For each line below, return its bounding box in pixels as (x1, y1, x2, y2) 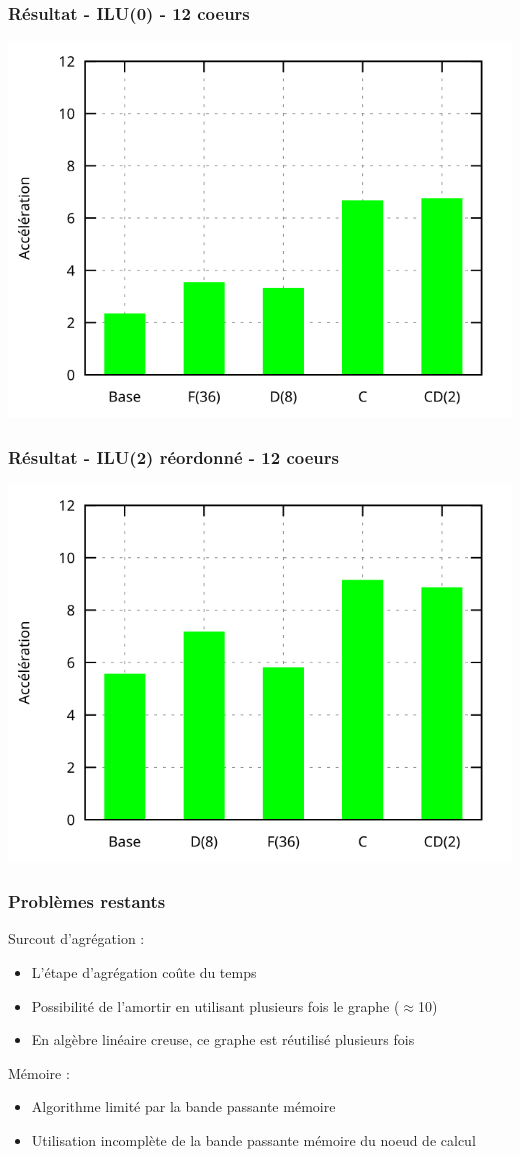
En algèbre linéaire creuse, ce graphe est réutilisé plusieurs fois (31, 1029, 415, 1050)
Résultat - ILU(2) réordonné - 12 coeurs (8, 445, 339, 469)
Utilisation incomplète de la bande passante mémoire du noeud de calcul (31, 1129, 476, 1150)
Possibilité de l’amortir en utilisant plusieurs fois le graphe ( (31, 995, 400, 1016)
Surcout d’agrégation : (8, 928, 145, 949)
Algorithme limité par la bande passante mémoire (31, 1096, 336, 1117)
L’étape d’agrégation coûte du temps (31, 961, 257, 982)
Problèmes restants (8, 889, 166, 914)
